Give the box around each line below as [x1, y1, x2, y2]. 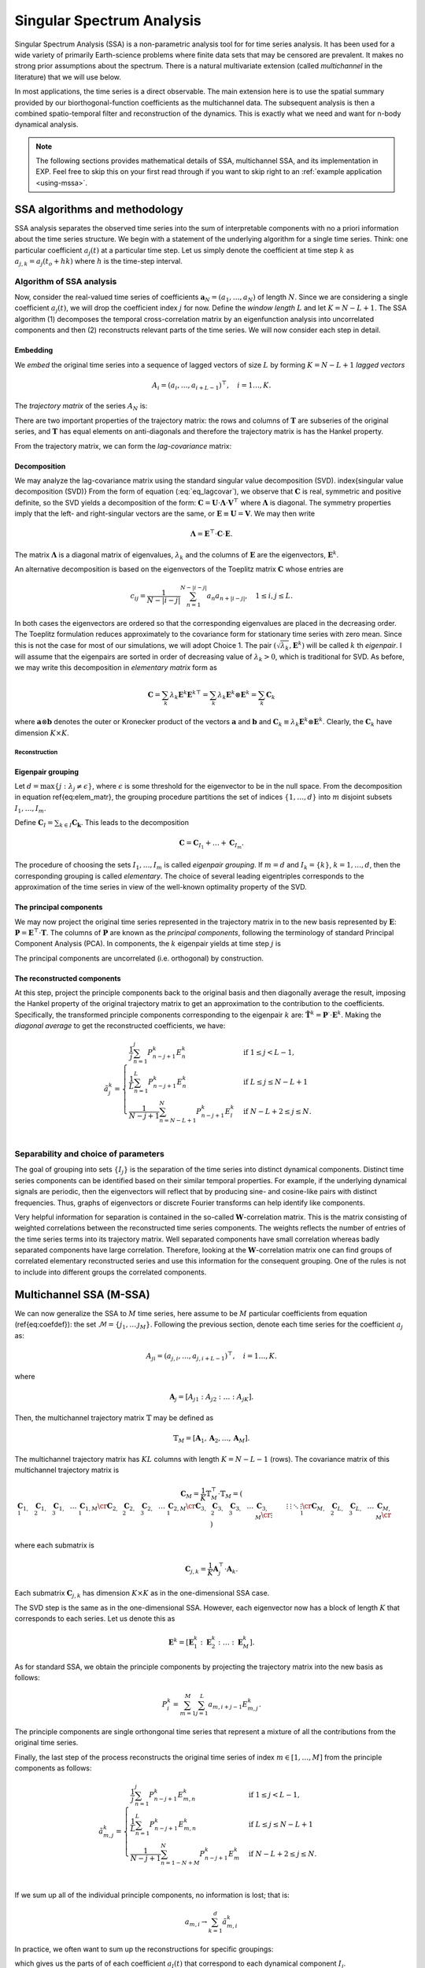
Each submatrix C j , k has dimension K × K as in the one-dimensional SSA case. [14, 1589, 270, 1600]
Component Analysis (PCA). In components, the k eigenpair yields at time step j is [14, 939, 281, 949]
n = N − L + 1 [159, 1116, 197, 1124]
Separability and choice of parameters [14, 1148, 164, 1159]
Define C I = [14, 818, 54, 829]
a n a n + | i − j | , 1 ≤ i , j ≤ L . [206, 591, 294, 602]
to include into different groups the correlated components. [14, 1267, 207, 1277]
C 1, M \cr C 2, [79, 1501, 118, 1512]
